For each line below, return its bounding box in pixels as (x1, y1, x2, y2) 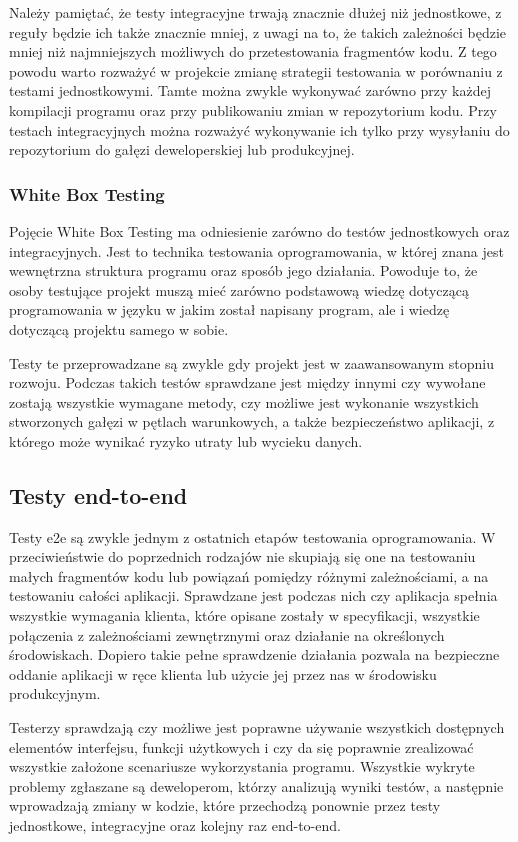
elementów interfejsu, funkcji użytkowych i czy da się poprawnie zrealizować (9, 736, 474, 757)
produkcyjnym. (9, 683, 101, 704)
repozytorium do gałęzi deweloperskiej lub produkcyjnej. (9, 139, 355, 160)
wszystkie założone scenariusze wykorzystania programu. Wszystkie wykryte (9, 756, 475, 777)
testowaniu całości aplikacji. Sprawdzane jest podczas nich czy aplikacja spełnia (9, 585, 498, 606)
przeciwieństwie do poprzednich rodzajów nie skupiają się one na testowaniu (9, 546, 476, 567)
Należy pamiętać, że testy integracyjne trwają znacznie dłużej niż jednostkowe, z (9, 2, 502, 22)
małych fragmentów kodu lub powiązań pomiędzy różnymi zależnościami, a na (9, 565, 489, 586)
